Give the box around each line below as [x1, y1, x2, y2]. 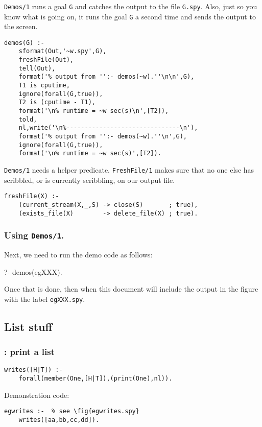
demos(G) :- [4, 39, 44, 46]
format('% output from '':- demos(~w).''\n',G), [18, 133, 187, 140]
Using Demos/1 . [4, 229, 64, 242]
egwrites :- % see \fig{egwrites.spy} [4, 408, 139, 415]
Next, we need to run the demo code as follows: [4, 249, 153, 260]
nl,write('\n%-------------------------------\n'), [18, 124, 198, 132]
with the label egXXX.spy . [4, 293, 85, 304]
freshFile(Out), [18, 56, 74, 64]
